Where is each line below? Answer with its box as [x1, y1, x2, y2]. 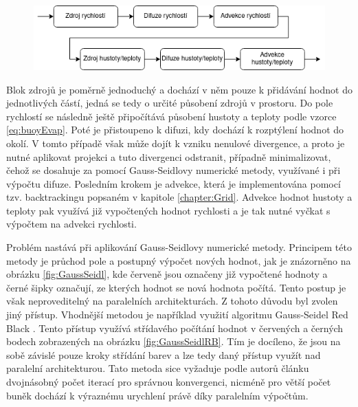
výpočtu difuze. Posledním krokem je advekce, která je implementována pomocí [6, 176, 341, 190]
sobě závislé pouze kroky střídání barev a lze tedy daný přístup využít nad [6, 347, 321, 362]
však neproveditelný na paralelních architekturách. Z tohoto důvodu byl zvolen [6, 294, 338, 308]
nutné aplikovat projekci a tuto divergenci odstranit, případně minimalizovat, [6, 149, 331, 164]
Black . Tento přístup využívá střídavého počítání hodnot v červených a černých [6, 320, 344, 335]
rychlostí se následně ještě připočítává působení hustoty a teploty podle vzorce [6, 109, 337, 123]
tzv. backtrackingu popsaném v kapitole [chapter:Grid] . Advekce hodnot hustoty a [6, 190, 353, 204]
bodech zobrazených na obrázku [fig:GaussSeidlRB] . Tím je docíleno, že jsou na [6, 334, 341, 349]
